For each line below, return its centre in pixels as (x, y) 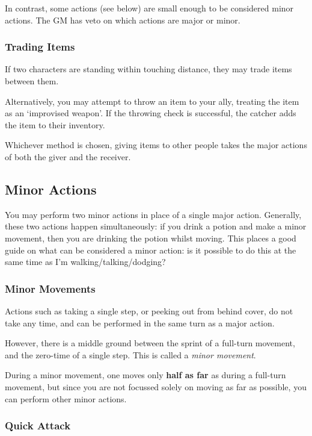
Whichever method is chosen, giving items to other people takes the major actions (156, 145)
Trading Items (40, 47)
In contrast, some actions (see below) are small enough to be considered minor (149, 8)
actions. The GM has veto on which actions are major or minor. (123, 20)
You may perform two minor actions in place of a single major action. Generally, (153, 214)
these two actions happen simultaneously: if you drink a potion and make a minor (156, 226)
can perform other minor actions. (66, 398)
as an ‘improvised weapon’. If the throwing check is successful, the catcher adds (151, 113)
